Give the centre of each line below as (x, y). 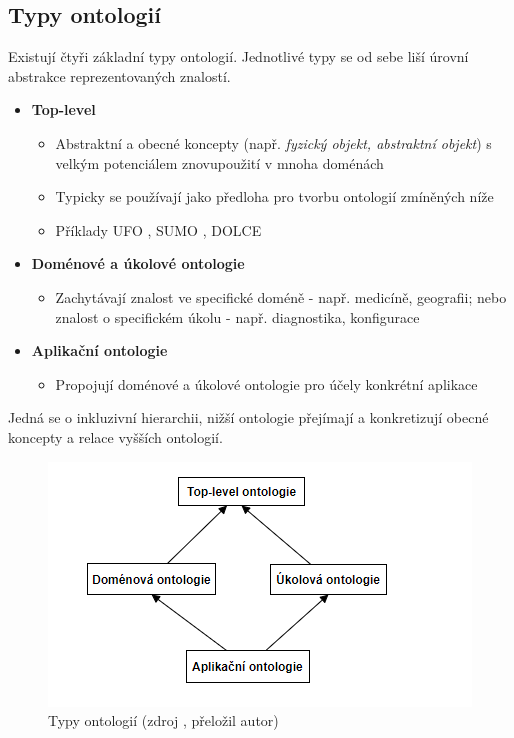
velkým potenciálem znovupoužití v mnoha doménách (219, 162)
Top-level (63, 109)
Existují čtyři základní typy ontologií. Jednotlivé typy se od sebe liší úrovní (238, 56)
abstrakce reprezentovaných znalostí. (119, 75)
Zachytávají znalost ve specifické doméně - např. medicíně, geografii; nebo (281, 296)
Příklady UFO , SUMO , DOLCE (158, 229)
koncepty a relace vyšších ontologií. (115, 436)
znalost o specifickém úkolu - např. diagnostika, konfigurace (237, 316)
